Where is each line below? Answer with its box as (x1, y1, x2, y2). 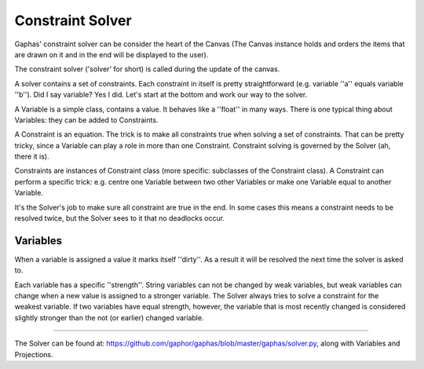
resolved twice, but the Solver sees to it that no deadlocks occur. (14, 214, 225, 223)
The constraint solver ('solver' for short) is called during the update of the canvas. (14, 64, 280, 74)
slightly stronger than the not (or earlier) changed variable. (14, 312, 204, 322)
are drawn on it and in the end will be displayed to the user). (14, 49, 209, 59)
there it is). (14, 152, 49, 161)
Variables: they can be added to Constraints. (14, 115, 159, 125)
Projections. (14, 349, 53, 359)
